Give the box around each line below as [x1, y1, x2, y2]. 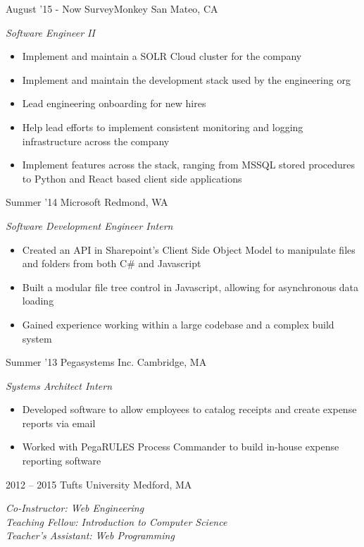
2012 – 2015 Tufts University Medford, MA [6, 477, 192, 491]
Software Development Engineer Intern [6, 218, 173, 233]
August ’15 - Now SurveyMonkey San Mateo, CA [6, 1, 218, 16]
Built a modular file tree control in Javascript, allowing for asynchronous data [22, 279, 359, 294]
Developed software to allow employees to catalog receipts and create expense [22, 402, 357, 417]
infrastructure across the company [22, 133, 170, 148]
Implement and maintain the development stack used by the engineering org [22, 72, 351, 87]
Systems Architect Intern [6, 378, 113, 393]
